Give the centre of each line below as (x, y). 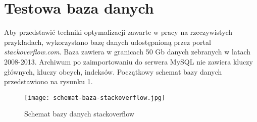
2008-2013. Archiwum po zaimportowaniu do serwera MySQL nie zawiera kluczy (128, 61)
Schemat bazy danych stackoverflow (79, 114)
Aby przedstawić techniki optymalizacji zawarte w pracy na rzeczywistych (118, 32)
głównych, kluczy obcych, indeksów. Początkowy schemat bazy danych (113, 71)
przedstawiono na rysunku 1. (48, 81)
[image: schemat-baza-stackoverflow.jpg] (95, 98)
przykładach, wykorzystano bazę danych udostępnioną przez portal (108, 42)
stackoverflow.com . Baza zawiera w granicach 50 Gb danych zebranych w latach (127, 52)
